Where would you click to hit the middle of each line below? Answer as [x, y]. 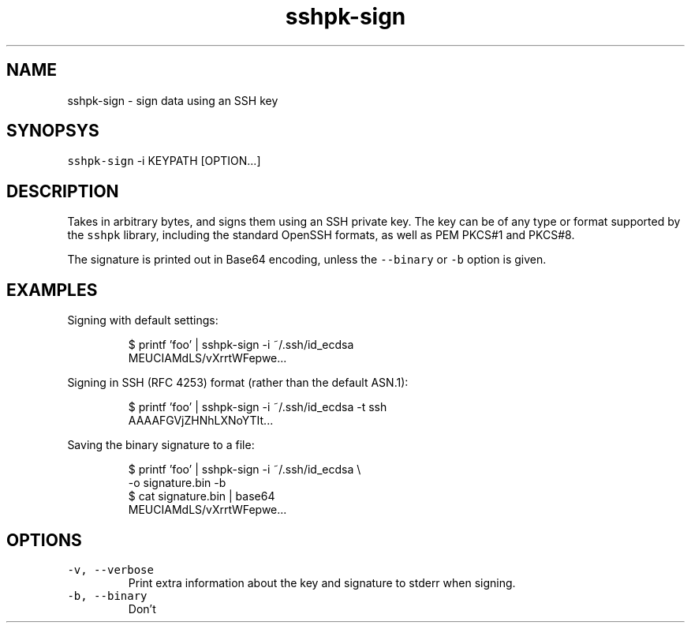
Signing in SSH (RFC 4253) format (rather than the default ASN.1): [238, 383]
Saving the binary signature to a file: [161, 445]
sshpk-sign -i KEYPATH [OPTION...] [164, 161]
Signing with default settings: [143, 320]
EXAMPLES [52, 290]
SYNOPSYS [53, 131]
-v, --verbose [110, 569]
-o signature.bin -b [177, 483]
